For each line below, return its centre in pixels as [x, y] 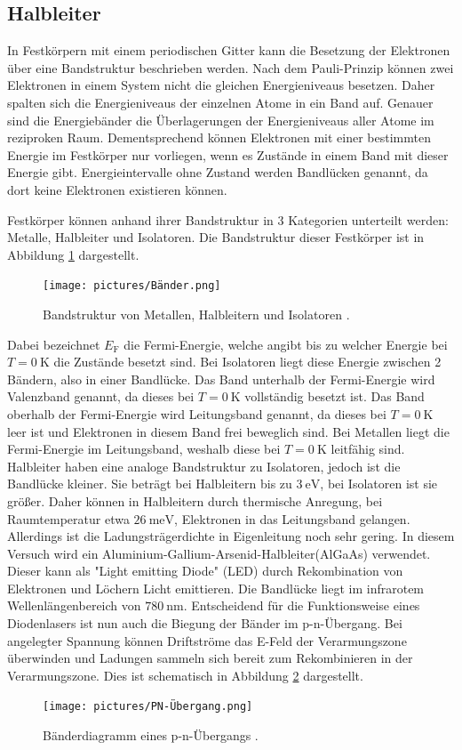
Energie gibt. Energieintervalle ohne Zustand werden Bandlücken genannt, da [218, 172]
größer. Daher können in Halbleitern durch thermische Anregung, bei [195, 500]
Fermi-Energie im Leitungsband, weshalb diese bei [144, 449]
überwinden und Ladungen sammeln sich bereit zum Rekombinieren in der [210, 658]
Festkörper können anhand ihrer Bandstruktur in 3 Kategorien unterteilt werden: [228, 219]
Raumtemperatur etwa [68, 518]
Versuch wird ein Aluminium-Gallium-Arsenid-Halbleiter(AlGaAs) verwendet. [219, 553]
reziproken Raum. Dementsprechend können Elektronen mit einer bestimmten [219, 137]
